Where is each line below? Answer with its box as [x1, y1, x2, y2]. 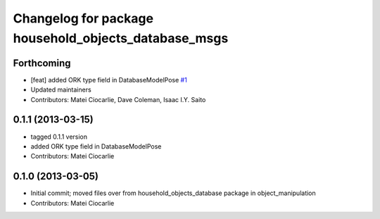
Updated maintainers [30, 85, 91, 94]
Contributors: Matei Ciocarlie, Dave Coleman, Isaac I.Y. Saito [30, 95, 206, 104]
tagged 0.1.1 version [30, 132, 88, 141]
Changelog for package [13, 11, 154, 26]
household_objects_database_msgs [13, 30, 229, 46]
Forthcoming [13, 57, 71, 69]
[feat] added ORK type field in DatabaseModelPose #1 [30, 75, 188, 84]
